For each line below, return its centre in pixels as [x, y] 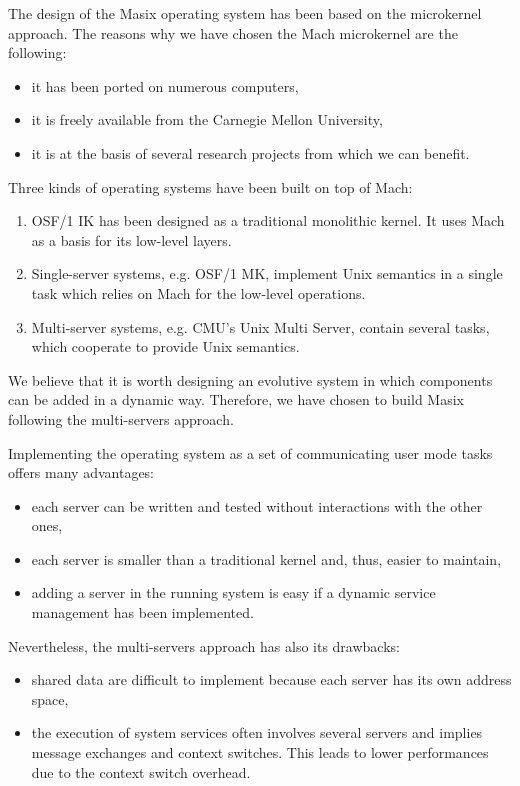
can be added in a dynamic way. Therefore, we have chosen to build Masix [236, 399]
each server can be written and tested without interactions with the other [257, 505]
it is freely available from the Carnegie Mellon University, [207, 119]
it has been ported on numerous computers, [165, 85]
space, [50, 698]
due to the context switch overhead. [141, 771]
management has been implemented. [142, 612]
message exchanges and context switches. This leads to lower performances [260, 752]
